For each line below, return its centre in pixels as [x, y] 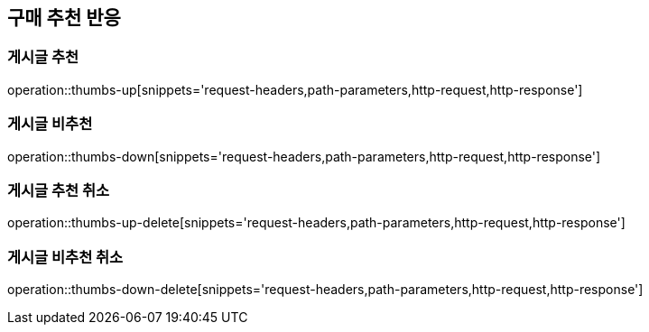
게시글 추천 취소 [59, 190]
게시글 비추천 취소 [65, 257]
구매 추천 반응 [64, 18]
